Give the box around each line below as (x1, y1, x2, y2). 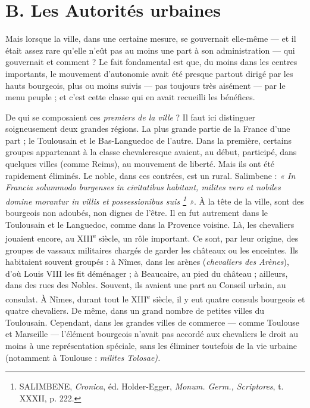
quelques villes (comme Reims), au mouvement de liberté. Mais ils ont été (5, 157, 275, 170)
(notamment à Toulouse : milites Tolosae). (5, 351, 161, 363)
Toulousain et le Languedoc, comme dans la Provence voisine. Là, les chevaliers (5, 218, 295, 230)
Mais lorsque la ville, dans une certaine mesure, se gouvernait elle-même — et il (5, 32, 296, 45)
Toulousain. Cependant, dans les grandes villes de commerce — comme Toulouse (5, 316, 299, 328)
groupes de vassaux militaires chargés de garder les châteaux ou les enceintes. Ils (5, 243, 299, 256)
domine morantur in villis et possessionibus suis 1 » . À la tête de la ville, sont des (5, 193, 304, 207)
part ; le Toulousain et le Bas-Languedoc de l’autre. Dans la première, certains (5, 134, 292, 146)
